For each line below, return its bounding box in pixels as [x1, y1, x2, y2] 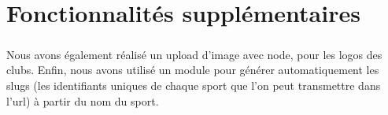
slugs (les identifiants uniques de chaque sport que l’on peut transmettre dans [6, 76, 381, 93]
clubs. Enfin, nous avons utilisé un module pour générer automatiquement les [6, 61, 379, 78]
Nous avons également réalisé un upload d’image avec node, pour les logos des [6, 46, 382, 62]
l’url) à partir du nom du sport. [6, 92, 159, 109]
